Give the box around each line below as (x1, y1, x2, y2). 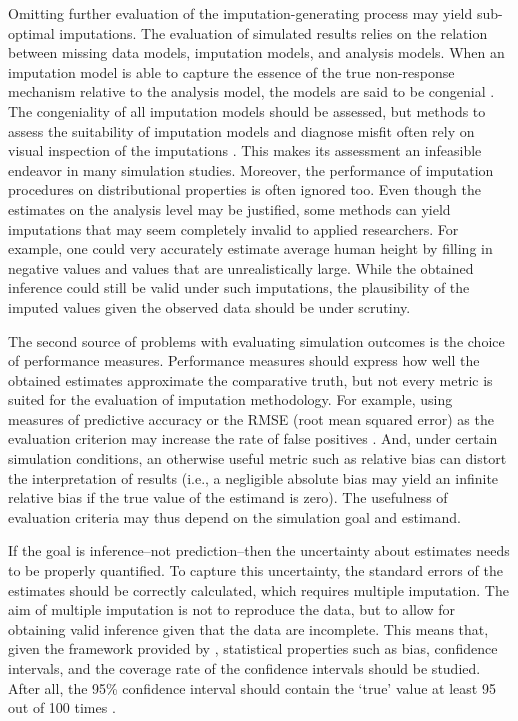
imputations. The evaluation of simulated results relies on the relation (59, 22, 488, 43)
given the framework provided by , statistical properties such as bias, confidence (8, 638, 498, 659)
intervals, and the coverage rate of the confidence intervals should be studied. (8, 658, 481, 678)
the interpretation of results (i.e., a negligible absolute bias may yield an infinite (8, 467, 499, 488)
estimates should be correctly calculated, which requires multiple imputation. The (8, 579, 509, 600)
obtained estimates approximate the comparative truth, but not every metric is (8, 369, 493, 390)
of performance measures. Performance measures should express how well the (8, 350, 480, 371)
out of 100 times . (8, 697, 116, 718)
